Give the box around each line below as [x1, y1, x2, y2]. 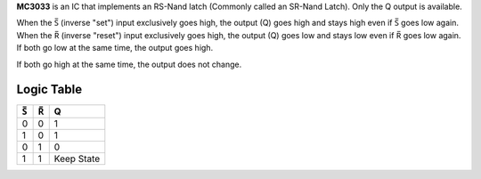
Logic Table [16, 82, 83, 97]
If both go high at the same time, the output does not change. [16, 59, 242, 69]
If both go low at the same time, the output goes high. [16, 43, 214, 53]
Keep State [53, 152, 101, 165]
